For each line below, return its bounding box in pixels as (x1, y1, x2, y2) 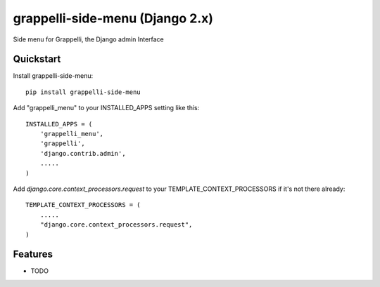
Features (13, 248, 53, 260)
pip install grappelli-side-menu (25, 88, 141, 96)
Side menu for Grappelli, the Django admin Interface (13, 35, 165, 44)
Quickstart (13, 53, 61, 65)
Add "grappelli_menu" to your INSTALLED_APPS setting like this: (13, 104, 200, 112)
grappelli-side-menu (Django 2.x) (13, 11, 214, 26)
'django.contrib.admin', (39, 149, 126, 157)
